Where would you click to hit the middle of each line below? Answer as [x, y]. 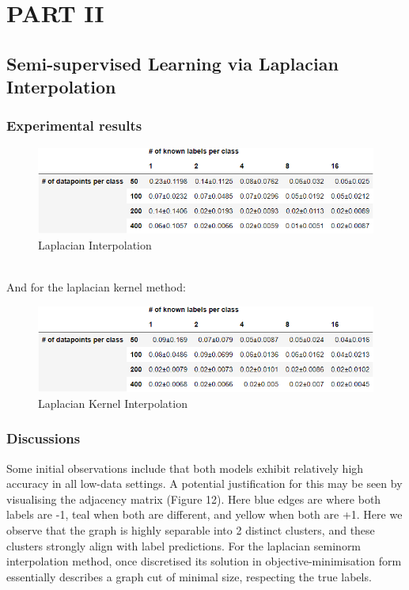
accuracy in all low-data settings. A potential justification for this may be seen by [204, 483]
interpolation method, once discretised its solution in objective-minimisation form [204, 561]
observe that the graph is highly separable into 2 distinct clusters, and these [191, 529]
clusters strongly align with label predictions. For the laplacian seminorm [184, 545]
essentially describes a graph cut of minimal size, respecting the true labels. [189, 576]
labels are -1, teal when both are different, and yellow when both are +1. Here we [204, 514]
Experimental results [74, 126]
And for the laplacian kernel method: [96, 287]
